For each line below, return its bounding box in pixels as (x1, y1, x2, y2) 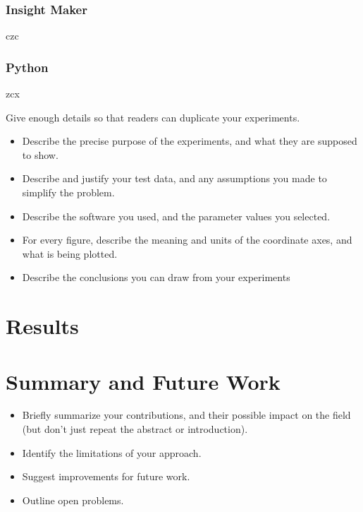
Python (6, 58, 49, 76)
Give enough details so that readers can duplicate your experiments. (6, 109, 300, 124)
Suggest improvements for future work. (22, 469, 190, 484)
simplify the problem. (22, 185, 115, 199)
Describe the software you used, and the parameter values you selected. (22, 208, 331, 223)
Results (6, 311, 79, 340)
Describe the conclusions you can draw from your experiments (22, 270, 290, 285)
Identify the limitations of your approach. (22, 445, 202, 460)
